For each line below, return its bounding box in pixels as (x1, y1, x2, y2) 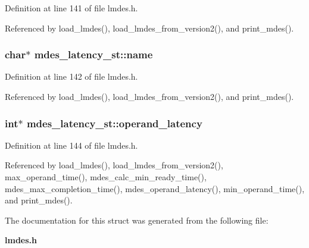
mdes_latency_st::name (34, 47, 153, 62)
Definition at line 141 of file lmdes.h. (5, 2, 138, 14)
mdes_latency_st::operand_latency (26, 115, 202, 130)
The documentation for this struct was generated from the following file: (5, 214, 269, 226)
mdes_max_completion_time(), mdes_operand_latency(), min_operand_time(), (5, 182, 305, 194)
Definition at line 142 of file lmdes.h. (5, 70, 138, 83)
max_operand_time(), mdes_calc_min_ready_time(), (5, 171, 207, 183)
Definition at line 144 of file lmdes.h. (5, 139, 138, 151)
